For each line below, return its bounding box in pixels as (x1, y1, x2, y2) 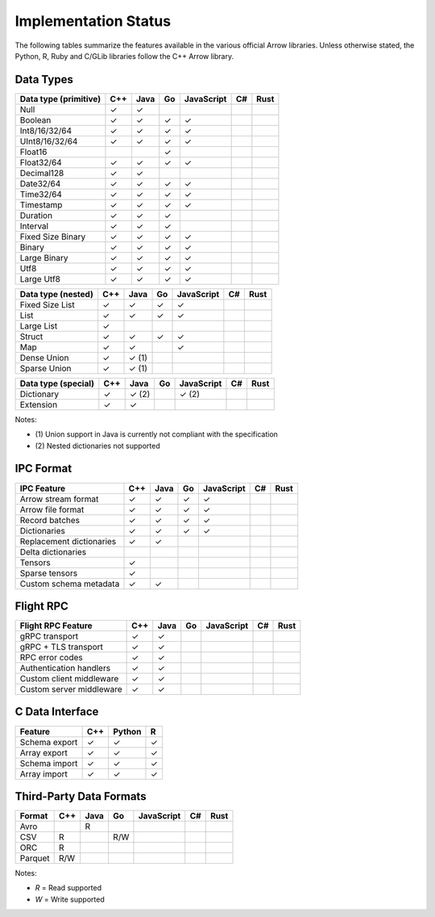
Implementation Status (14, 12, 172, 30)
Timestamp (19, 199, 63, 210)
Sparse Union (19, 362, 72, 374)
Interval (19, 220, 48, 232)
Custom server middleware (19, 684, 122, 695)
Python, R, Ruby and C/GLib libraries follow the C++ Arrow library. (14, 51, 234, 61)
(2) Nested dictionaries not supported (35, 441, 160, 450)
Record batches (19, 514, 81, 525)
